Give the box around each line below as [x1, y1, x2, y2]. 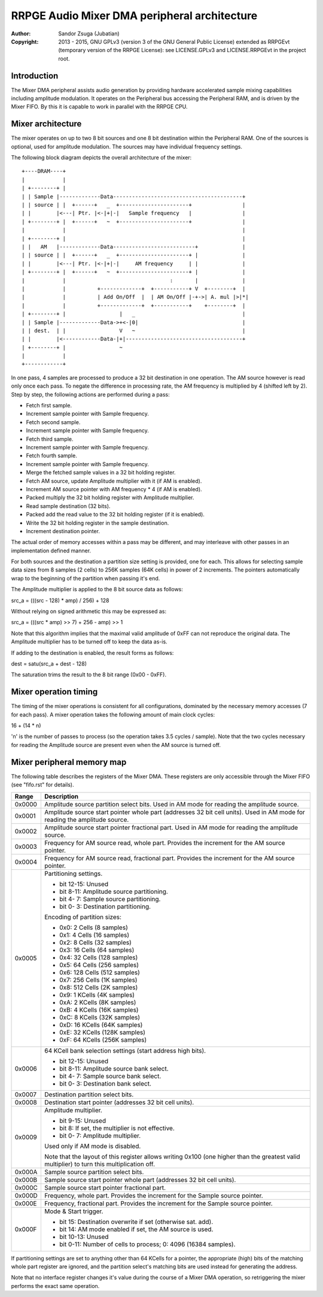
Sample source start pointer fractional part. [44, 1183, 166, 1192]
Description [44, 792, 79, 800]
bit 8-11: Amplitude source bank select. [59, 1064, 169, 1072]
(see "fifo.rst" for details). [11, 781, 74, 788]
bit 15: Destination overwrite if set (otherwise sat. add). [59, 1217, 214, 1226]
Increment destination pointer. [26, 527, 100, 534]
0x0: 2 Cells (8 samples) [59, 923, 128, 932]
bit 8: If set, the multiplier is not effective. [59, 1124, 175, 1132]
